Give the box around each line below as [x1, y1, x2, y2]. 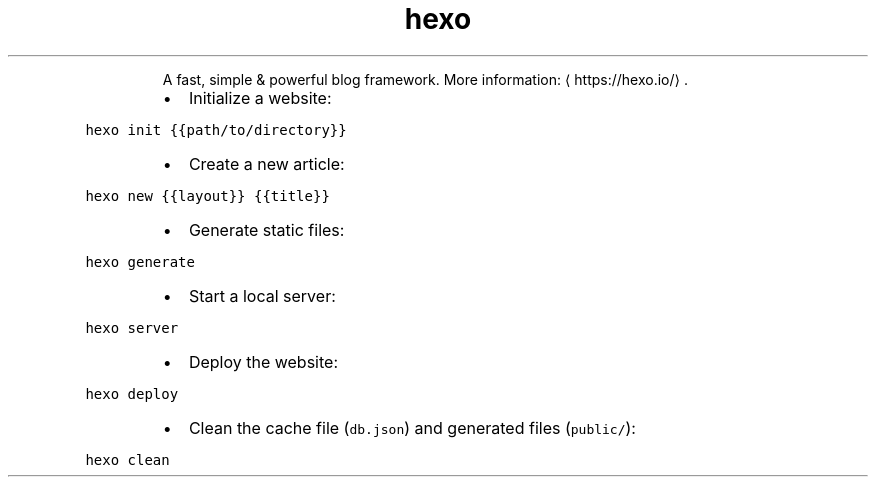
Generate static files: [188, 219, 345, 240]
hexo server [85, 319, 179, 336]
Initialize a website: [188, 87, 332, 108]
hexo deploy [85, 385, 179, 402]
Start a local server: [188, 285, 336, 306]
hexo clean [85, 451, 170, 468]
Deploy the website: [188, 351, 338, 372]
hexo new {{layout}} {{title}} [85, 187, 330, 204]
